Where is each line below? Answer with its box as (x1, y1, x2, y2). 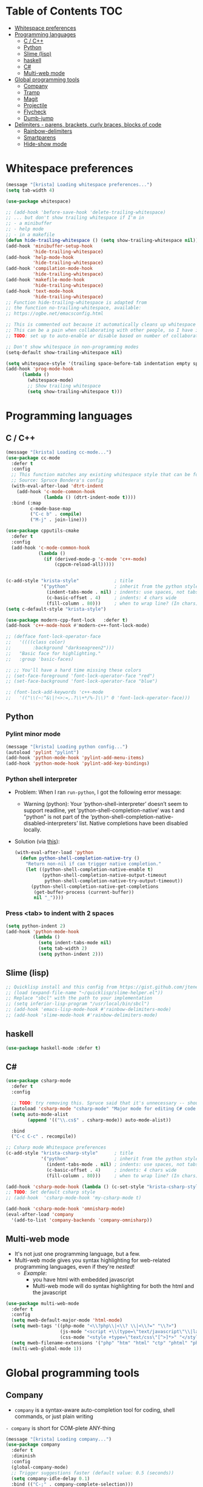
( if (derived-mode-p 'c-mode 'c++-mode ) (44, 556, 147, 562)
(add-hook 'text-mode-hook (5, 288, 74, 294)
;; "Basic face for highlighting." (5, 650, 101, 656)
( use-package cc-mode (5, 455, 61, 461)
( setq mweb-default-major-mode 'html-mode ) (11, 1317, 122, 1323)
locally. (23, 826, 42, 833)
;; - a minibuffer (5, 220, 52, 227)
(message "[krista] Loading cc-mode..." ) (5, 449, 112, 455)
